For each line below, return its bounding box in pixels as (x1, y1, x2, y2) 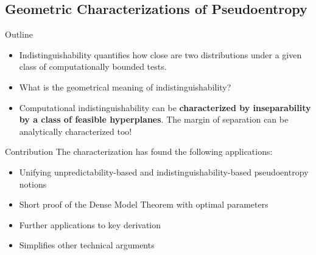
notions (19, 177, 47, 190)
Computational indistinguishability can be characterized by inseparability (19, 101, 311, 114)
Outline (5, 28, 33, 41)
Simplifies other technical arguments (19, 239, 155, 251)
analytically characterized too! (19, 124, 132, 137)
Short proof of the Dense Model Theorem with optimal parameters (19, 198, 269, 211)
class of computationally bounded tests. (19, 60, 167, 73)
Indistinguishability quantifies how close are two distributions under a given (19, 48, 302, 61)
